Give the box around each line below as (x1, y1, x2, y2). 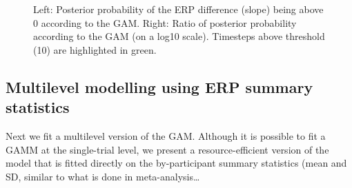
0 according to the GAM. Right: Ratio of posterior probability (33, 15, 297, 30)
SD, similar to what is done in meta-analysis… (6, 169, 200, 183)
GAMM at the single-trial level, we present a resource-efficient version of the (6, 142, 329, 156)
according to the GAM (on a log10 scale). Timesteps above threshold (33, 29, 325, 43)
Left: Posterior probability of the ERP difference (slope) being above (33, 2, 324, 16)
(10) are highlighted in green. (33, 42, 157, 56)
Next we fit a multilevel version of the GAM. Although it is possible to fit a (6, 128, 326, 143)
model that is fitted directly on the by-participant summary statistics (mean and (6, 156, 347, 170)
